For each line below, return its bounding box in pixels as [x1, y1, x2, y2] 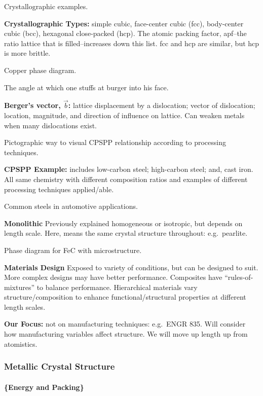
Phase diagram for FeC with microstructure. [4, 244, 142, 255]
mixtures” [4, 281, 35, 292]
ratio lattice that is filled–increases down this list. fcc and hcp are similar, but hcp [4, 38, 259, 48]
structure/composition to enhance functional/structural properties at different [4, 292, 246, 302]
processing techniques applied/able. [4, 184, 114, 194]
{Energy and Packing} [4, 381, 84, 392]
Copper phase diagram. [4, 64, 77, 75]
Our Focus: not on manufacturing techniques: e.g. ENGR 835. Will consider [4, 318, 246, 329]
